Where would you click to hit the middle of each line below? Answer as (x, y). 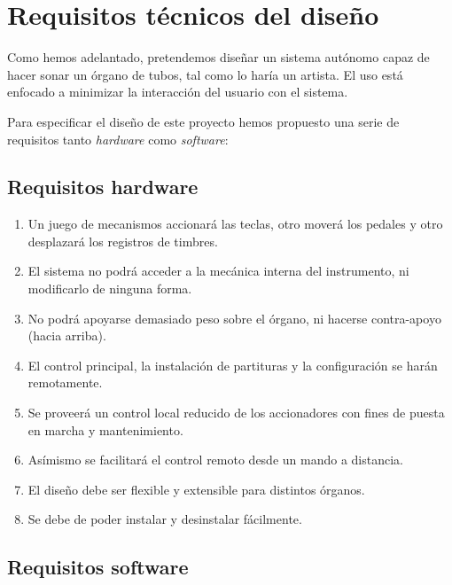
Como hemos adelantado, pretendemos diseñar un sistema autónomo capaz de (218, 57)
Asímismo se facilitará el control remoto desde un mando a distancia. (215, 460)
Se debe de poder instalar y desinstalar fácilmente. (165, 519)
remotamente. (65, 382)
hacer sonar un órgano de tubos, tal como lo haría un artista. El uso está (205, 74)
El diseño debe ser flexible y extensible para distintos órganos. (196, 489)
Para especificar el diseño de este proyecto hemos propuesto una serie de (203, 121)
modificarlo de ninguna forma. (110, 289)
